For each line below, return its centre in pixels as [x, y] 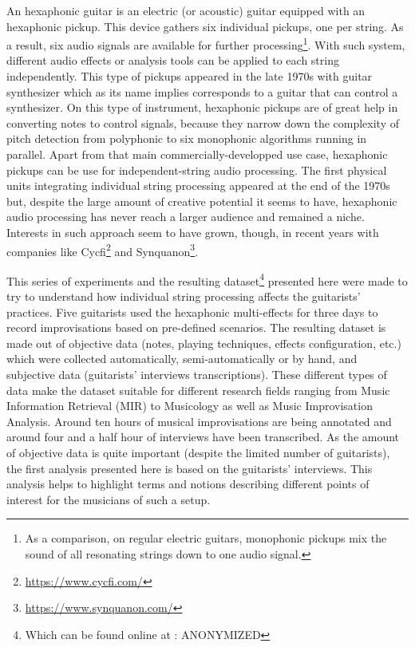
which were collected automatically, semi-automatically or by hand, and [182, 359]
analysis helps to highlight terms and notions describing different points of [188, 484]
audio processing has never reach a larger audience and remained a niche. [186, 217]
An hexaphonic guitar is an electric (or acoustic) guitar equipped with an [186, 10]
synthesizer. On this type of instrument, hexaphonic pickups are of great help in [202, 107]
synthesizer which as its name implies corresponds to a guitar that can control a [202, 91]
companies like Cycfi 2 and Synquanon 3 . [103, 250]
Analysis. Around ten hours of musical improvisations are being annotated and [199, 421]
